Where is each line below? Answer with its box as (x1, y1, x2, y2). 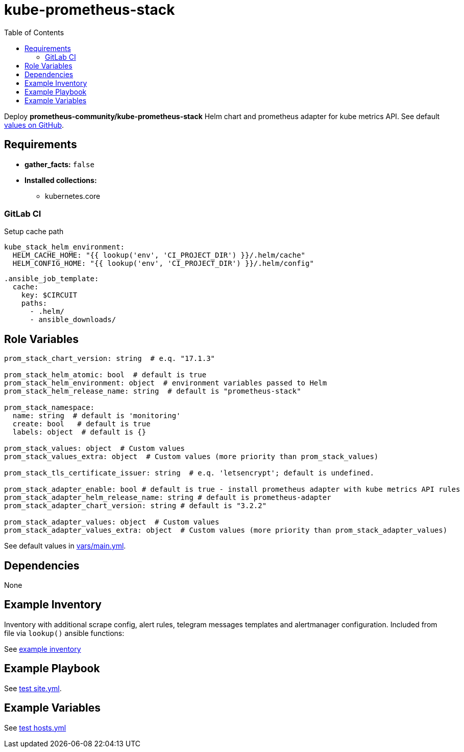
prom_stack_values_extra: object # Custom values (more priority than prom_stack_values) (4, 452, 379, 461)
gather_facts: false (25, 159, 94, 169)
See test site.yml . (4, 683, 62, 693)
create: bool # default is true (12, 420, 151, 428)
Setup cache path (4, 227, 64, 236)
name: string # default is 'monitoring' (12, 412, 181, 420)
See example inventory (4, 644, 81, 653)
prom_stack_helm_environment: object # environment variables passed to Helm (4, 379, 327, 388)
